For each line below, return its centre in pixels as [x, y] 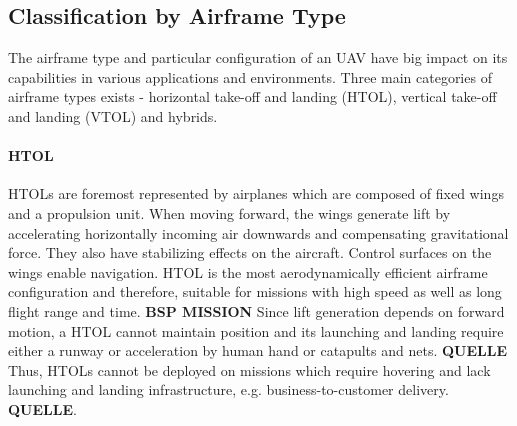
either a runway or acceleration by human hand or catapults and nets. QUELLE [258, 350]
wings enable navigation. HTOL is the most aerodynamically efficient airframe [248, 271]
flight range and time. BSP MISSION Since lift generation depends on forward [256, 310]
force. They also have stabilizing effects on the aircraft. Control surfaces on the [250, 252]
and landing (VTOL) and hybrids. [113, 115]
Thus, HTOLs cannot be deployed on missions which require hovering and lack [249, 369]
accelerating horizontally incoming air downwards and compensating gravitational [258, 232]
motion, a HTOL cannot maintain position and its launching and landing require [256, 330]
